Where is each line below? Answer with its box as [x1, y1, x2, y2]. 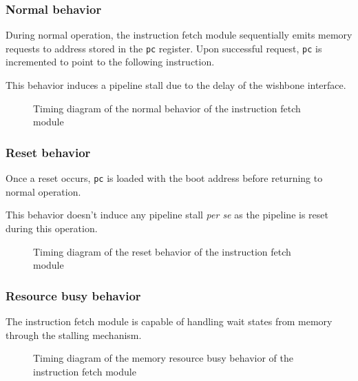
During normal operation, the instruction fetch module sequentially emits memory [6, 28, 352, 42]
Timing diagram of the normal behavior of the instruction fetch [33, 101, 301, 115]
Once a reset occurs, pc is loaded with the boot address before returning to [6, 171, 323, 185]
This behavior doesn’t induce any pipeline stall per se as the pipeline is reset [6, 207, 328, 222]
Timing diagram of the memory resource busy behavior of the [33, 351, 293, 365]
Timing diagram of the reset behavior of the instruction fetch [33, 244, 291, 258]
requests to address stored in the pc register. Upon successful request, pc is [6, 41, 322, 55]
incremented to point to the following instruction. [6, 54, 215, 69]
